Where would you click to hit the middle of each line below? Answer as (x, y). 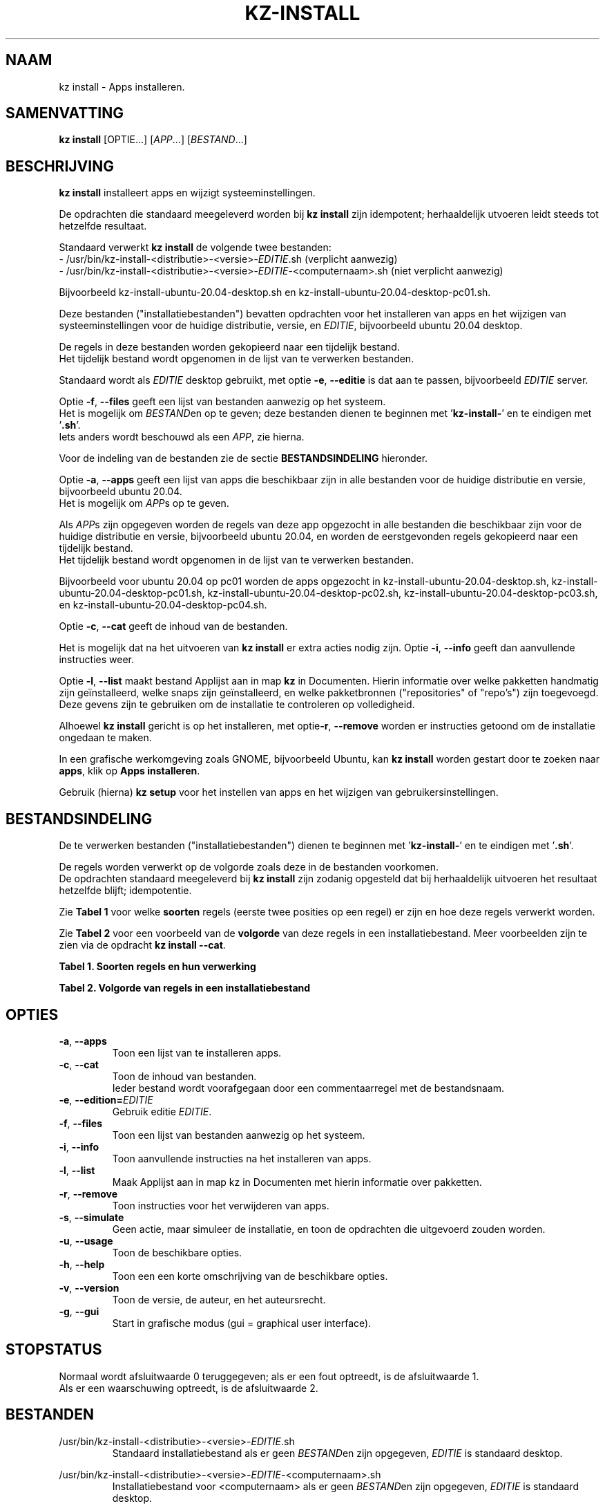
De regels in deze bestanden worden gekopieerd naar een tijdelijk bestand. (229, 347)
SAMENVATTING (65, 113)
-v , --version (89, 1287)
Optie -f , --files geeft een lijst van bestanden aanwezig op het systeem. (222, 402)
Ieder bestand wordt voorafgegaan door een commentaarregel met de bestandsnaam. (308, 1088)
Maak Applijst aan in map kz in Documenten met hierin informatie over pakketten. (297, 1182)
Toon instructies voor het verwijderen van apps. (221, 1205)
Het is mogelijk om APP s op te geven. (144, 503)
